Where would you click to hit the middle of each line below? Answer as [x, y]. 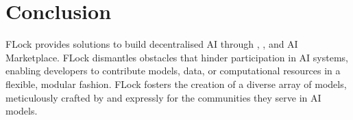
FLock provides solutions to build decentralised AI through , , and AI [152, 44]
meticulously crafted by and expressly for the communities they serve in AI [163, 97]
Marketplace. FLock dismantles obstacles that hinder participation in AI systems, [177, 57]
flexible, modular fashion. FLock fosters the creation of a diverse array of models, [176, 84]
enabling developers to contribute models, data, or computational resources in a [173, 71]
